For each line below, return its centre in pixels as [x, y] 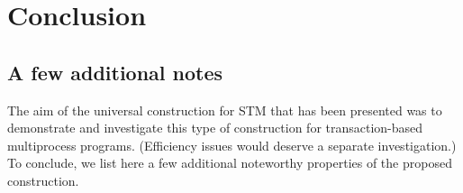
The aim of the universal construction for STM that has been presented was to [225, 110]
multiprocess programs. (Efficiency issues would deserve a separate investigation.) [232, 145]
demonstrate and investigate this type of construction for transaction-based [215, 128]
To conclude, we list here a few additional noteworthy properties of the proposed [230, 163]
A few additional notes [115, 72]
